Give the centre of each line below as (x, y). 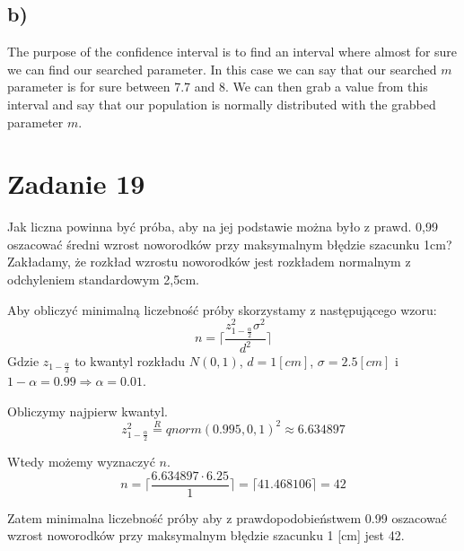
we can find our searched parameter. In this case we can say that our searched (222, 69)
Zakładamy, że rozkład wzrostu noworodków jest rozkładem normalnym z (209, 262)
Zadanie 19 (76, 184)
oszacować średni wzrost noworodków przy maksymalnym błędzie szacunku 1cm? (230, 244)
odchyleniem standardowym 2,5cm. (104, 280)
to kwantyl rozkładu (130, 361)
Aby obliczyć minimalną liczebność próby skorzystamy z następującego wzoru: (222, 309)
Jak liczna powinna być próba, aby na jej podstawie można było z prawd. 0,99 (223, 227)
